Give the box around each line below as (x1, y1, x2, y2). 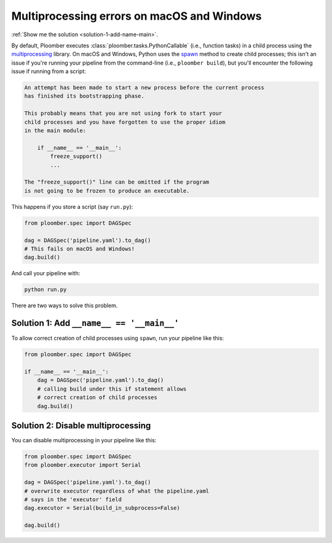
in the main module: (24, 127, 86, 135)
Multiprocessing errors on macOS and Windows (11, 9, 262, 23)
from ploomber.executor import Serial (24, 461, 141, 469)
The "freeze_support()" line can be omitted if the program (24, 179, 210, 186)
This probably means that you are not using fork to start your (24, 110, 223, 117)
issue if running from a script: (11, 68, 86, 75)
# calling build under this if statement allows (37, 385, 187, 393)
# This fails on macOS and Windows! (24, 245, 135, 252)
